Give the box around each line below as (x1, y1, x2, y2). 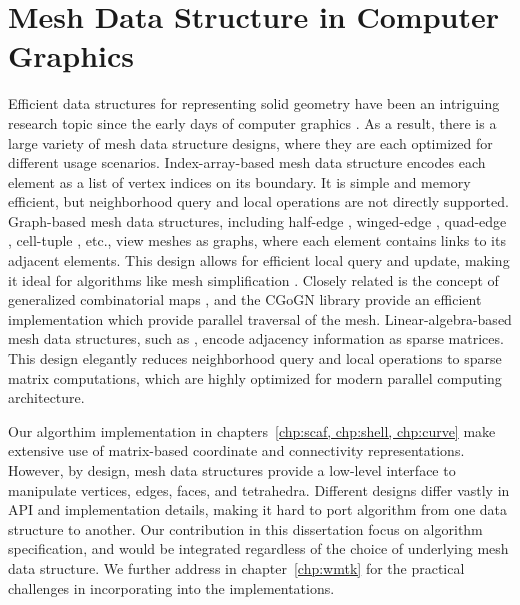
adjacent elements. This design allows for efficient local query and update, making (8, 250, 510, 271)
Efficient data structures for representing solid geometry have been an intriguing (8, 93, 500, 114)
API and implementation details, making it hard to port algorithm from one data (8, 499, 508, 520)
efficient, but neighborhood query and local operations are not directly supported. (8, 191, 509, 212)
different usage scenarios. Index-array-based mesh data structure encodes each (8, 152, 486, 173)
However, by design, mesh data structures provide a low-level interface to (8, 460, 456, 480)
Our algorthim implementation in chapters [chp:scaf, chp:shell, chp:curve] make (8, 420, 496, 441)
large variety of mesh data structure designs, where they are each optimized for (8, 132, 493, 153)
